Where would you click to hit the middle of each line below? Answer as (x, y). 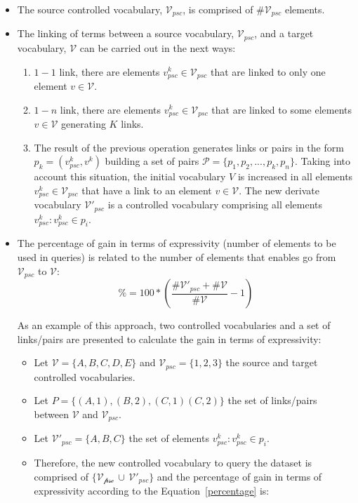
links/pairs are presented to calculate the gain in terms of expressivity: (169, 338)
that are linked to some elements (282, 109)
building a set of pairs (152, 161)
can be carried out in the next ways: (158, 47)
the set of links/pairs (272, 400)
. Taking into (323, 161)
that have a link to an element (147, 190)
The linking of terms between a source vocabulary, (126, 33)
